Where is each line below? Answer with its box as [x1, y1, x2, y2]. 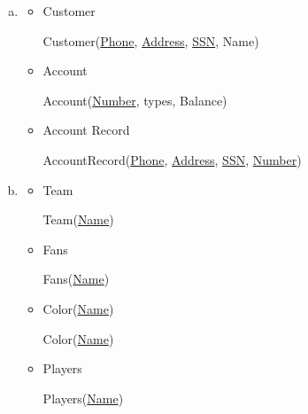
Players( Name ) [42, 388, 124, 407]
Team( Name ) [42, 210, 114, 229]
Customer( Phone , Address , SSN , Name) [42, 31, 259, 50]
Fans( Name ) [42, 269, 110, 288]
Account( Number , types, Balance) [42, 90, 227, 109]
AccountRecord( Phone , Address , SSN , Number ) [42, 150, 302, 168]
